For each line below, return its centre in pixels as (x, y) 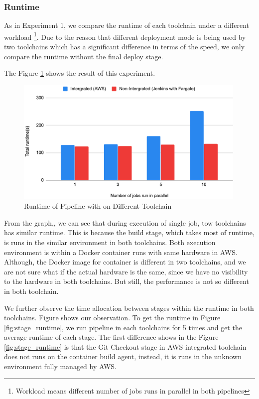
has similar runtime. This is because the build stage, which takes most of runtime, (129, 232)
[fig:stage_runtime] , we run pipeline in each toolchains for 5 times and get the (123, 327)
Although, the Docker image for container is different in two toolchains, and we (125, 262)
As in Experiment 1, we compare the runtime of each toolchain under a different (127, 25)
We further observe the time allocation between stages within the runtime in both (129, 308)
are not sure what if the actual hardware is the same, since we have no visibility (126, 271)
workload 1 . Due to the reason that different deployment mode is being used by (125, 36)
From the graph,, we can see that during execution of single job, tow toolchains (125, 222)
